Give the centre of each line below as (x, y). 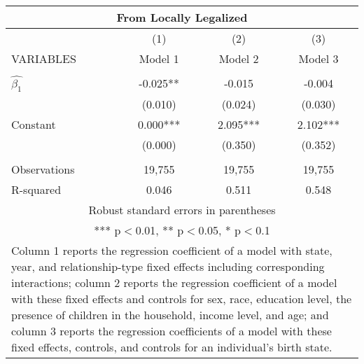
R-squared (36, 189)
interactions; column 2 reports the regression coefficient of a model (174, 282)
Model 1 (159, 58)
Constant (34, 124)
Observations (43, 169)
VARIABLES (44, 58)
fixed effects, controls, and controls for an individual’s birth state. (172, 346)
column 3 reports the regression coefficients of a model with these (171, 330)
